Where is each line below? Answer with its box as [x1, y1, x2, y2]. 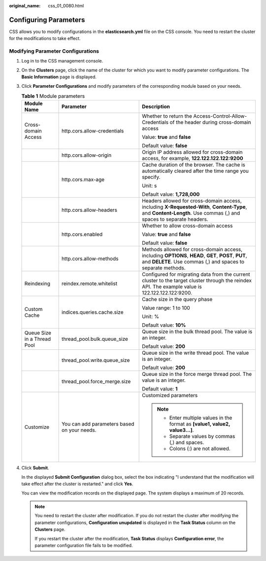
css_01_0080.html [48, 3, 84, 8]
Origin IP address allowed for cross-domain [142, 149, 243, 156]
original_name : [9, 3, 41, 8]
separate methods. [142, 264, 186, 271]
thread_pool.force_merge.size [62, 378, 131, 385]
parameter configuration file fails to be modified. [34, 542, 133, 548]
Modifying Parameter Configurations [9, 48, 100, 55]
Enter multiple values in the [169, 414, 233, 421]
